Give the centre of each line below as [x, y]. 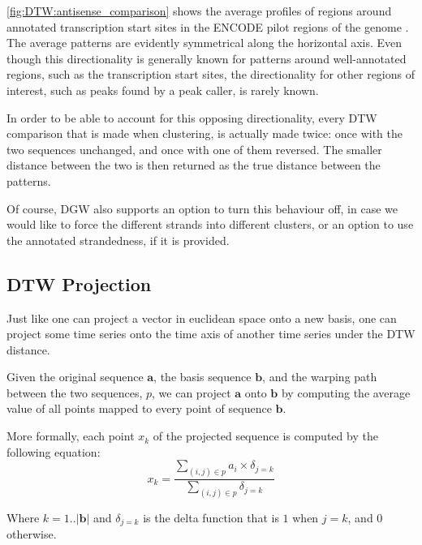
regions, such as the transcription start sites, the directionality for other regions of [211, 74]
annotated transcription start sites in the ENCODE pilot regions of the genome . [208, 26]
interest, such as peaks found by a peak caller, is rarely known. [163, 90]
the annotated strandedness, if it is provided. [118, 240]
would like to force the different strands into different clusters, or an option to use [210, 224]
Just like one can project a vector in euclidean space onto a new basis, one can [202, 318]
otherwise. [32, 534]
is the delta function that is [211, 518]
